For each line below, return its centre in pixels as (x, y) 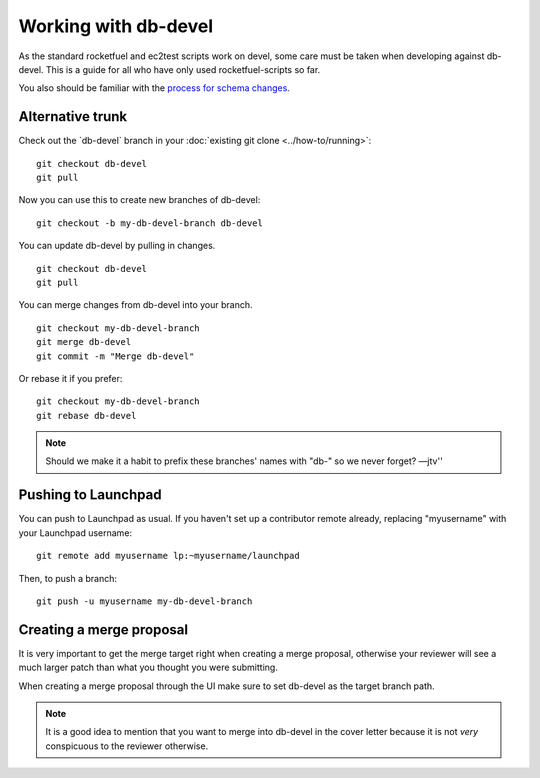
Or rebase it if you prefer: (70, 378)
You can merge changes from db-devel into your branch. (136, 305)
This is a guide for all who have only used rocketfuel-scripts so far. (183, 69)
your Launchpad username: (75, 532)
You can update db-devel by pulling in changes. (117, 246)
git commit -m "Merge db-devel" (115, 356)
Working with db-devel (116, 26)
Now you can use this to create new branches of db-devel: (139, 200)
